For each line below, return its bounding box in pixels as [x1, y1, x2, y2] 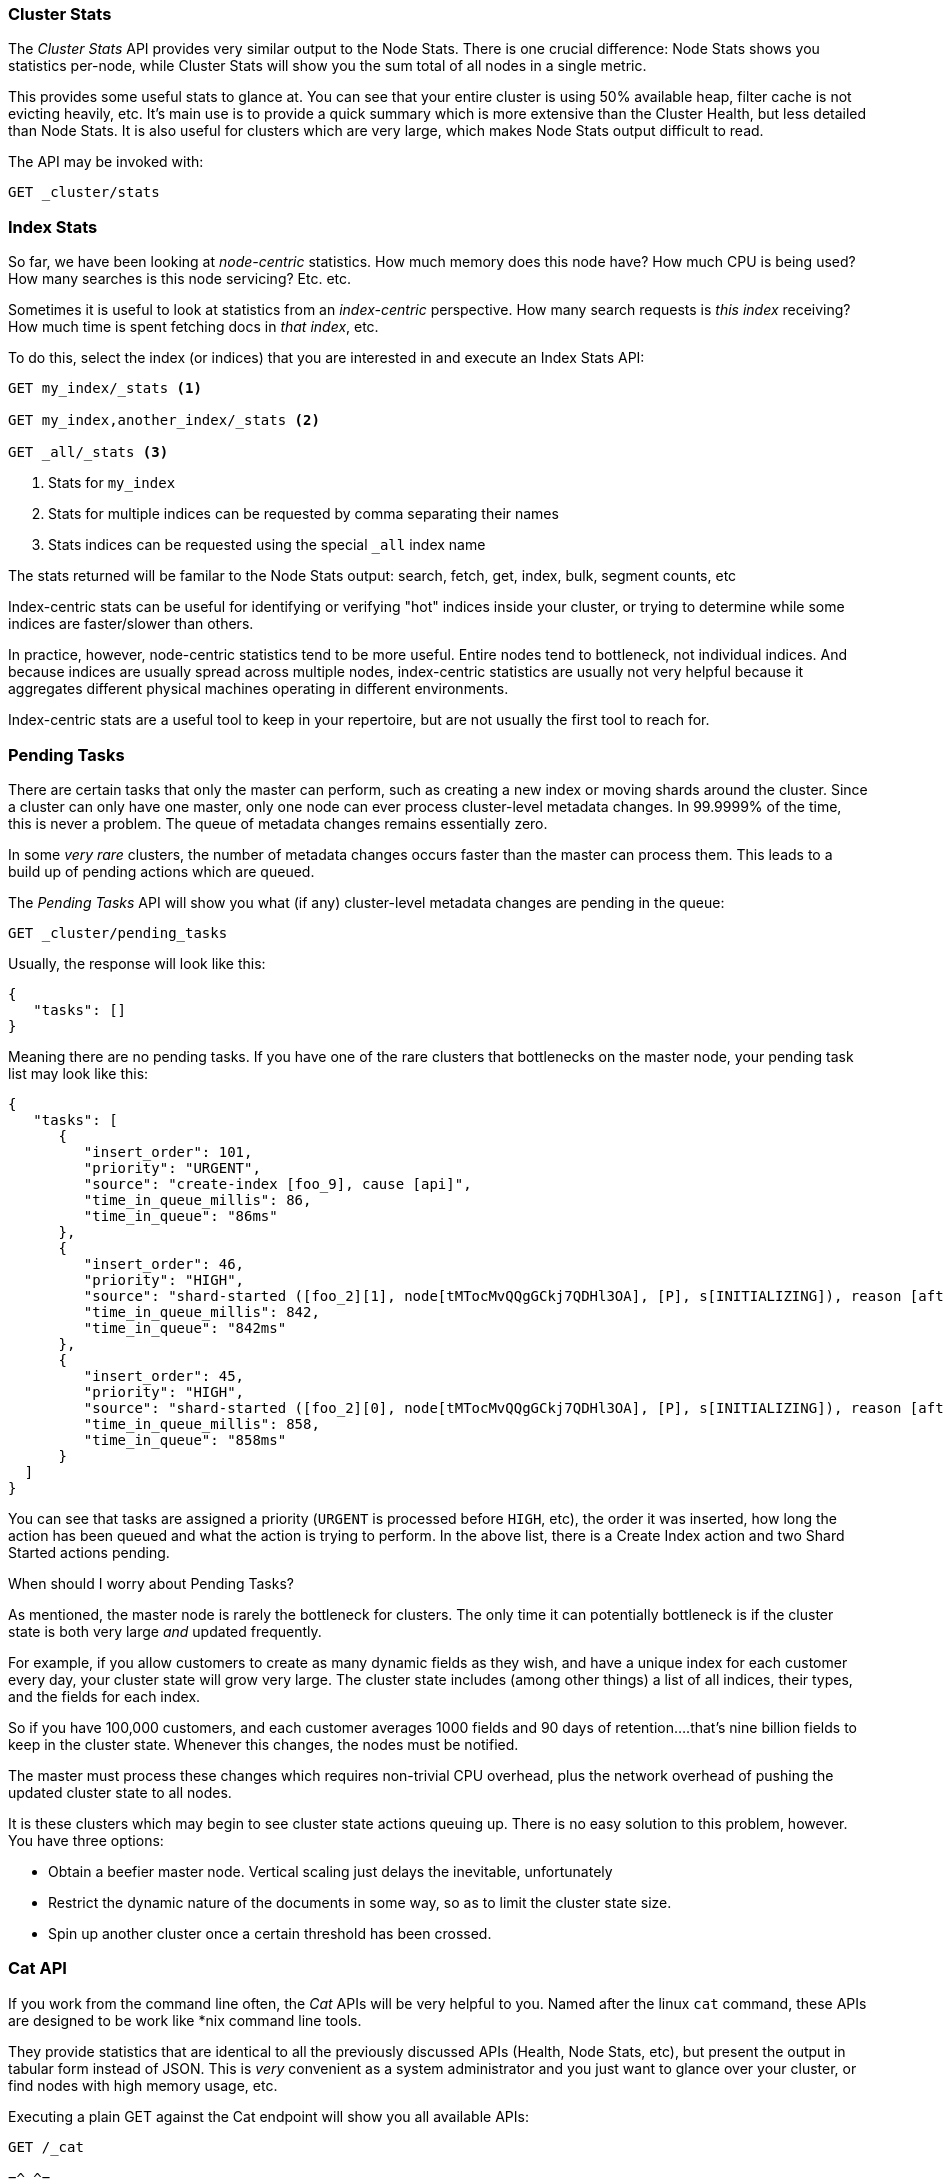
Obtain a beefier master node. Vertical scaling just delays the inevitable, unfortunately [48, 1862, 613, 1880]
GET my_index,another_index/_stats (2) [8, 412, 320, 429]
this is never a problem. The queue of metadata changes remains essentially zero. [8, 814, 548, 832]
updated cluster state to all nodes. [8, 1783, 232, 1801]
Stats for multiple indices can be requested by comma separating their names [48, 505, 559, 523]
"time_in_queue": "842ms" [83, 1319, 287, 1336]
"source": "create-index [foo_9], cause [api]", [83, 1175, 472, 1192]
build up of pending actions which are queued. [8, 862, 315, 880]
